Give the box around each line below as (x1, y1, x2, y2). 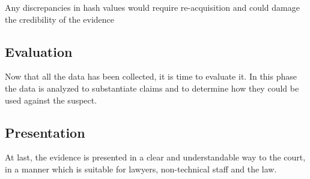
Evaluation (5, 42, 73, 60)
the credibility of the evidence (5, 13, 115, 25)
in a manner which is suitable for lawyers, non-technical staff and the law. (5, 162, 277, 175)
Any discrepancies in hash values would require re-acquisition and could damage (5, 1, 300, 13)
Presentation (5, 123, 85, 141)
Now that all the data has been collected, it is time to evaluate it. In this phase (5, 70, 297, 83)
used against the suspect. (5, 93, 97, 106)
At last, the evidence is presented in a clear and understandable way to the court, (5, 151, 306, 163)
